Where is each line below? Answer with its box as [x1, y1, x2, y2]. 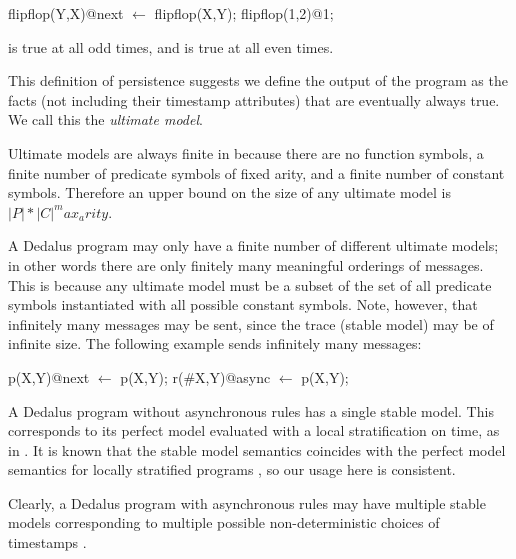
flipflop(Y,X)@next [8, 3, 124, 23]
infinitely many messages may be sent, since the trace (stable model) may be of [8, 313, 494, 334]
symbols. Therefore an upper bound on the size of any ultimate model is [8, 182, 451, 203]
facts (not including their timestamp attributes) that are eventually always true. [8, 89, 500, 110]
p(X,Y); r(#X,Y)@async [120, 366, 271, 387]
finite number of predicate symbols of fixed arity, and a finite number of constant [8, 162, 505, 183]
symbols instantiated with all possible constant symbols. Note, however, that [8, 294, 478, 315]
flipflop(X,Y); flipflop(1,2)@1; [154, 3, 334, 23]
